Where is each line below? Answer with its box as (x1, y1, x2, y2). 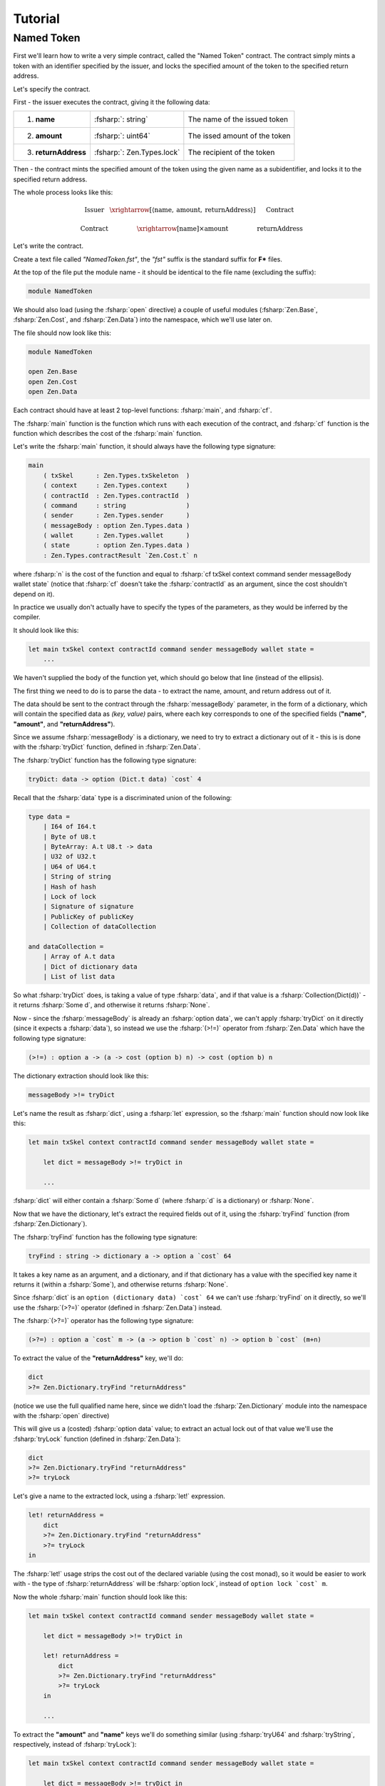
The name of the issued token (188, 114, 289, 124)
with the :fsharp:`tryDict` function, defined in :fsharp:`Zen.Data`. (13, 743, 201, 752)
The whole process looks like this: (13, 188, 113, 196)
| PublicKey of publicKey (43, 912, 134, 921)
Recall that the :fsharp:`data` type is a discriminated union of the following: (13, 793, 232, 802)
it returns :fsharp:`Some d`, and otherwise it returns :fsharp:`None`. (13, 1001, 210, 1009)
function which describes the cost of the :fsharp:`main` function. (13, 429, 203, 437)
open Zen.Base (28, 368, 78, 376)
